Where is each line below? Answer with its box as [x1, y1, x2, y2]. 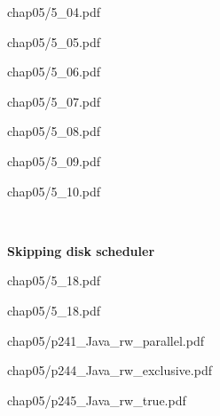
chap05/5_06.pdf [7, 62, 101, 81]
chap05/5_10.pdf [7, 181, 101, 200]
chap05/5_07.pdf [7, 92, 101, 110]
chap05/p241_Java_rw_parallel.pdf [7, 331, 204, 349]
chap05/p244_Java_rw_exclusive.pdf [7, 361, 212, 380]
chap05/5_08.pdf [7, 122, 101, 140]
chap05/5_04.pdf [7, 3, 101, 20]
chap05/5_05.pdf [7, 32, 101, 51]
